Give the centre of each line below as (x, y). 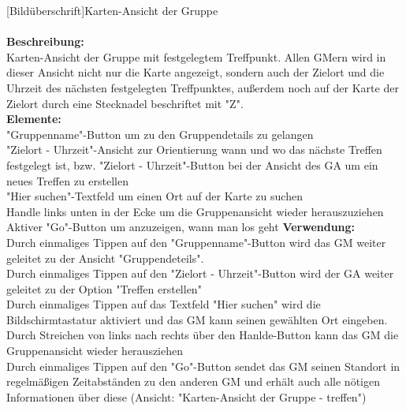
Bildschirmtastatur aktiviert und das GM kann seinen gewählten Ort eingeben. (197, 319)
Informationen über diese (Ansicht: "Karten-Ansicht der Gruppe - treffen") (186, 396)
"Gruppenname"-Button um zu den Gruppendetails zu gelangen (160, 134)
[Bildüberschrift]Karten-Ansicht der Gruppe (112, 10)
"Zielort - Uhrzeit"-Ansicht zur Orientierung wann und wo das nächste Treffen (194, 149)
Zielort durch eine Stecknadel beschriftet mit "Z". (125, 103)
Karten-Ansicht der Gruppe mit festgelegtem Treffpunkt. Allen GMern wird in (196, 56)
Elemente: (34, 119)
